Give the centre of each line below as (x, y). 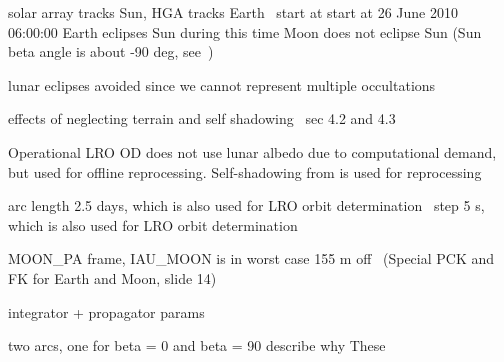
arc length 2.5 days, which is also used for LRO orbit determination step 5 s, (246, 205)
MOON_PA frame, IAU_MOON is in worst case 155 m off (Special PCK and (251, 258)
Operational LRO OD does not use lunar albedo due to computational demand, (252, 151)
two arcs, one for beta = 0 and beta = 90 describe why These (197, 345)
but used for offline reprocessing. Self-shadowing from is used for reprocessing (245, 171)
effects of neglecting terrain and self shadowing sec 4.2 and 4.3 (202, 118)
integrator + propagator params (106, 311)
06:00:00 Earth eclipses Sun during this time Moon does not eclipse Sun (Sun (245, 31)
